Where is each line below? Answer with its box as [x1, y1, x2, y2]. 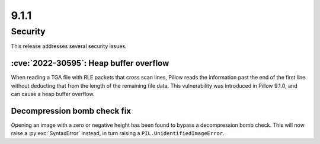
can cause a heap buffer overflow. [11, 91, 95, 98]
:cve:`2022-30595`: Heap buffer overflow [11, 58, 169, 68]
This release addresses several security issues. [11, 43, 127, 50]
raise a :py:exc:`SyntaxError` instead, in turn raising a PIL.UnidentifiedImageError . [11, 130, 225, 137]
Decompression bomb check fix [11, 105, 132, 116]
